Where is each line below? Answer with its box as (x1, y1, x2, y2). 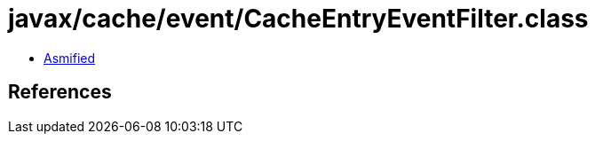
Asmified (44, 50, 96, 66)
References (8, 81, 112, 104)
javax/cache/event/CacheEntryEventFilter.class (8, 4, 589, 34)
